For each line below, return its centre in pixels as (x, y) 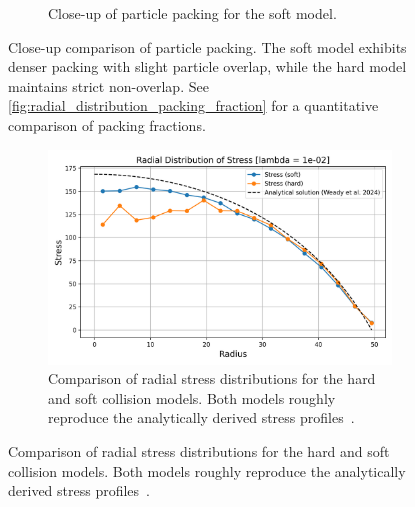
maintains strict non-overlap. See (108, 85)
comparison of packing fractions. (107, 124)
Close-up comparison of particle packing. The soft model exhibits (207, 46)
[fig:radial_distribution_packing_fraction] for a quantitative (193, 105)
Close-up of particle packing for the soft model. (192, 13)
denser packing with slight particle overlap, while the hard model (207, 66)
